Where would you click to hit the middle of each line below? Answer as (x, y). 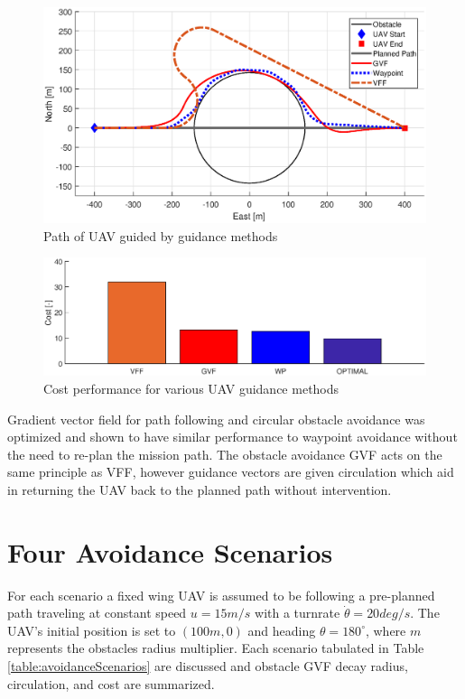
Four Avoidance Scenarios (170, 551)
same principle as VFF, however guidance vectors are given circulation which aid (231, 472)
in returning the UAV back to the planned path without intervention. (200, 489)
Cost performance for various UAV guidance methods (191, 388)
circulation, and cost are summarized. (111, 683)
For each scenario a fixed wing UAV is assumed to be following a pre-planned (221, 595)
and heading (282, 630)
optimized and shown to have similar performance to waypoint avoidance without (232, 437)
